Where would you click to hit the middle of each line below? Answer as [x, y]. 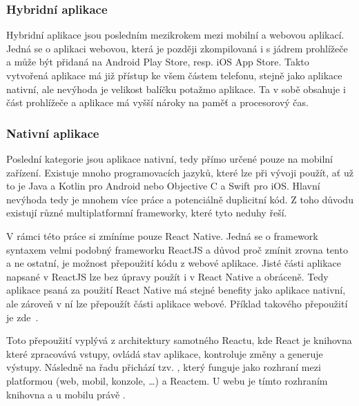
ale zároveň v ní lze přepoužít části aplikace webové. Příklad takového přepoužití [177, 303]
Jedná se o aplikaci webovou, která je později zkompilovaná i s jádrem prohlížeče [177, 48]
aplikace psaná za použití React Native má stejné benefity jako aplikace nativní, [176, 290]
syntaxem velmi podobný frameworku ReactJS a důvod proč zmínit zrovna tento [177, 249]
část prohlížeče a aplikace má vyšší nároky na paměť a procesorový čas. [157, 102]
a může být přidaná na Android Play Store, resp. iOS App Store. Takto [158, 62]
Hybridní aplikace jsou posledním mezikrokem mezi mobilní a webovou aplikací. [175, 35]
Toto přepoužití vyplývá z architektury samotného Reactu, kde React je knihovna [179, 340]
